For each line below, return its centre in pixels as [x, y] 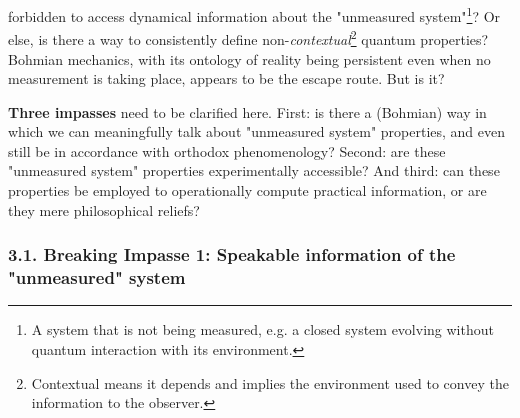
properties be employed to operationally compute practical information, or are [247, 190]
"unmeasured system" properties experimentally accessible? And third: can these [254, 170]
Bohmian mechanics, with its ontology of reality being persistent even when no [249, 58]
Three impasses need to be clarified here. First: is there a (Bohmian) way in [247, 111]
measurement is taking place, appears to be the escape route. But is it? [226, 78]
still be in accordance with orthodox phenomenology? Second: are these [227, 150]
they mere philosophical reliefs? [104, 209]
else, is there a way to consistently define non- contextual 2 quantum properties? [248, 37]
